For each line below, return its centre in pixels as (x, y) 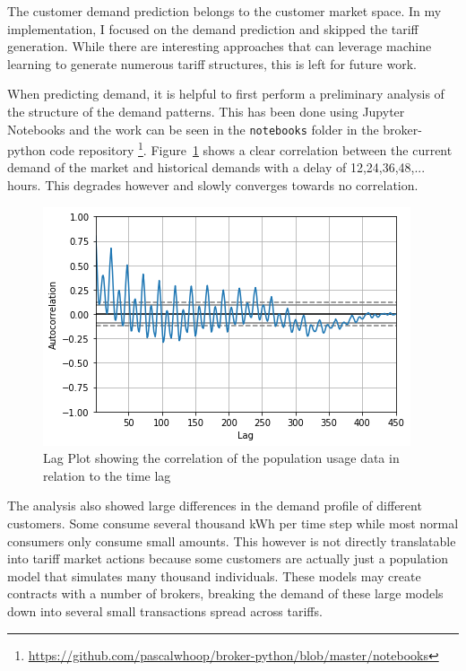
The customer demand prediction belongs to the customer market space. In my (224, 11)
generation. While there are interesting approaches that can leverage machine (220, 46)
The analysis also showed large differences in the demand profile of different (215, 505)
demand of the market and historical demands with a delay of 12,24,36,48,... (216, 167)
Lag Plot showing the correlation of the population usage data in (221, 458)
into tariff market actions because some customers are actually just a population (228, 558)
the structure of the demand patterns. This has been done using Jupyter (206, 111)
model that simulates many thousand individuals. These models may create (214, 575)
